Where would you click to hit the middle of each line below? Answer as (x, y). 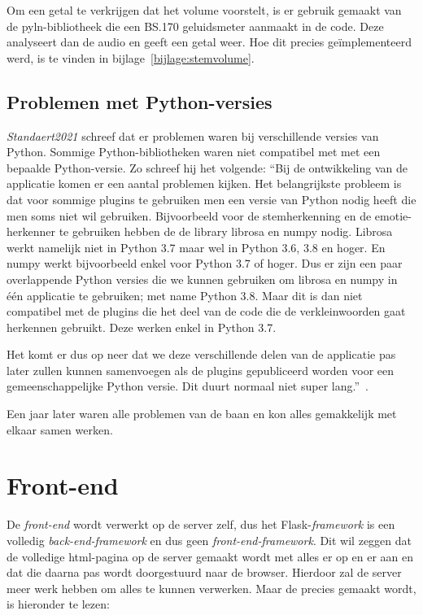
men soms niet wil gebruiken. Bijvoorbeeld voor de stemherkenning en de (189, 215)
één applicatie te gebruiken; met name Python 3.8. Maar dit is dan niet (185, 295)
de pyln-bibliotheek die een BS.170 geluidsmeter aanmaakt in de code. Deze (195, 26)
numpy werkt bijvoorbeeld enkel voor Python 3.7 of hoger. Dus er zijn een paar (205, 263)
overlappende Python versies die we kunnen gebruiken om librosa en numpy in (202, 279)
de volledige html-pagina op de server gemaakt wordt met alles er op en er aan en (210, 556)
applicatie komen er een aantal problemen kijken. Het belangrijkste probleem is (204, 183)
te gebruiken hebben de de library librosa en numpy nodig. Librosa (226, 231)
